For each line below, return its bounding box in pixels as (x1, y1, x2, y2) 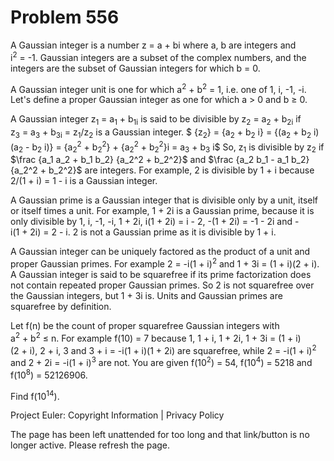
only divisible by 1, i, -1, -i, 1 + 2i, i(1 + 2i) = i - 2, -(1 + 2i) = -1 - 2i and (10, 216, 293, 228)
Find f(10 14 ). (10, 388, 60, 402)
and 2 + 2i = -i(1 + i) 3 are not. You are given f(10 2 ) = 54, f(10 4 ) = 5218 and (10, 355, 313, 368)
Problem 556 (10, 6, 120, 29)
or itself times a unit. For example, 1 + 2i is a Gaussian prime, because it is (10, 205, 315, 217)
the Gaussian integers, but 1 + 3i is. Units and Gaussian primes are (10, 289, 283, 301)
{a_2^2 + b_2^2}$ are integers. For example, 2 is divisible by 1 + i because (10, 164, 315, 176)
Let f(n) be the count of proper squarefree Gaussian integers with (10, 319, 280, 331)
